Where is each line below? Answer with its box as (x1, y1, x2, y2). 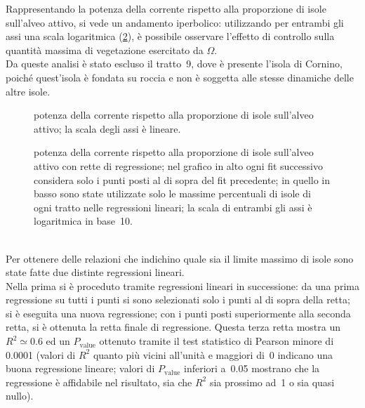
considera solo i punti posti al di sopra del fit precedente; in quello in (34, 172, 331, 187)
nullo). (6, 388, 34, 403)
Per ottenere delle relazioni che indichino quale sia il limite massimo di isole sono (6, 251, 354, 265)
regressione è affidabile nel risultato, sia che (6, 374, 192, 389)
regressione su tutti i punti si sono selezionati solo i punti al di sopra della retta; (6, 292, 350, 307)
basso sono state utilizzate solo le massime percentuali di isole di (34, 186, 311, 201)
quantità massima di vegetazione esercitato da (6, 42, 204, 57)
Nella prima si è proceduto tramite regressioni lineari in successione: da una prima (6, 278, 359, 293)
